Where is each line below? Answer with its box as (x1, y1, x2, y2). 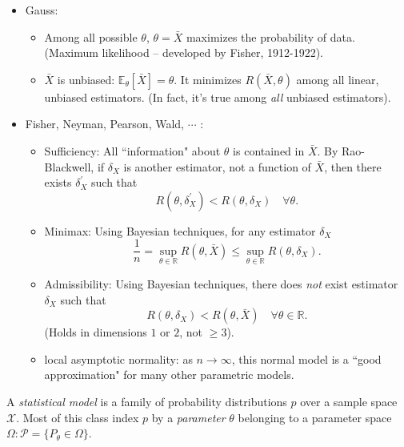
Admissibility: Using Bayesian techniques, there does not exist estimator (44, 276, 398, 292)
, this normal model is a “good (231, 350, 382, 367)
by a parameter (151, 409, 226, 425)
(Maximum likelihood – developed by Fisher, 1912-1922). (44, 44, 323, 61)
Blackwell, (44, 158, 94, 175)
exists (44, 174, 72, 191)
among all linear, (296, 70, 379, 87)
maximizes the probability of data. (186, 28, 355, 45)
